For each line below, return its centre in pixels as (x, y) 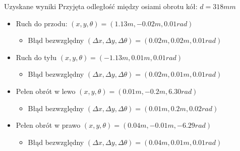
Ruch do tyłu (36, 57)
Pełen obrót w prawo (48, 125)
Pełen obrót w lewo (46, 91)
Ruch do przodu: (42, 23)
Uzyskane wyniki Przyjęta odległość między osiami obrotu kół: (101, 6)
